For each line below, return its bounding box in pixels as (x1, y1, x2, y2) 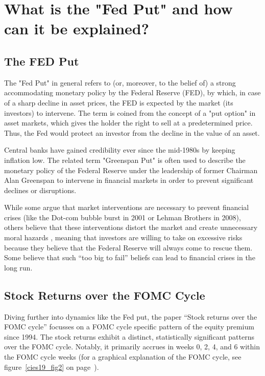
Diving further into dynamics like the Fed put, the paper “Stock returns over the (4, 311, 257, 322)
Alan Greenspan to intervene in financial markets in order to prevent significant (4, 175, 254, 185)
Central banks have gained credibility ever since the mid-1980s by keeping (4, 144, 235, 155)
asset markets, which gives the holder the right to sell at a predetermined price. (4, 117, 253, 128)
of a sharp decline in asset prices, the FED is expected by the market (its (4, 97, 233, 108)
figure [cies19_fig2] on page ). (4, 361, 99, 372)
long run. (4, 262, 33, 273)
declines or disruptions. (4, 184, 77, 195)
